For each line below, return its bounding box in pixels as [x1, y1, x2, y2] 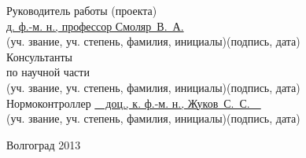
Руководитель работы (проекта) [6, 2, 157, 18]
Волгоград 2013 [6, 136, 81, 152]
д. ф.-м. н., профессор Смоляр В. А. [6, 17, 184, 34]
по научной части [6, 64, 90, 80]
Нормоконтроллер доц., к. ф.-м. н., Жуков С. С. [6, 94, 250, 111]
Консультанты [6, 48, 72, 64]
